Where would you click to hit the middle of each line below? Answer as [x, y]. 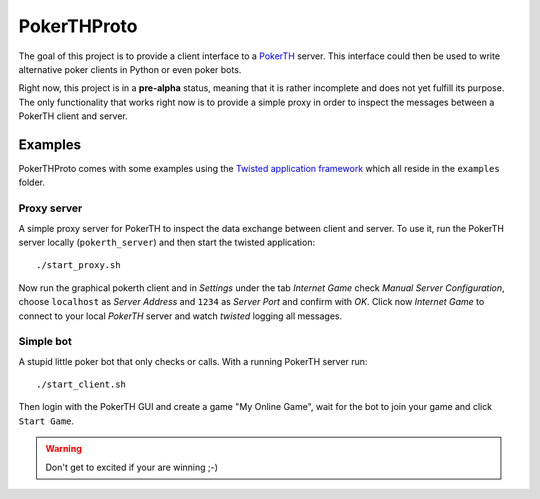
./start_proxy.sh [78, 265]
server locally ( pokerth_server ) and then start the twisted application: [166, 242]
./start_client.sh [81, 384]
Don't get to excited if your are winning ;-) [132, 467]
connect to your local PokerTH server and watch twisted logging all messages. [180, 316]
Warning [63, 449]
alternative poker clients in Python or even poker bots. [130, 69]
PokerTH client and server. [73, 116]
